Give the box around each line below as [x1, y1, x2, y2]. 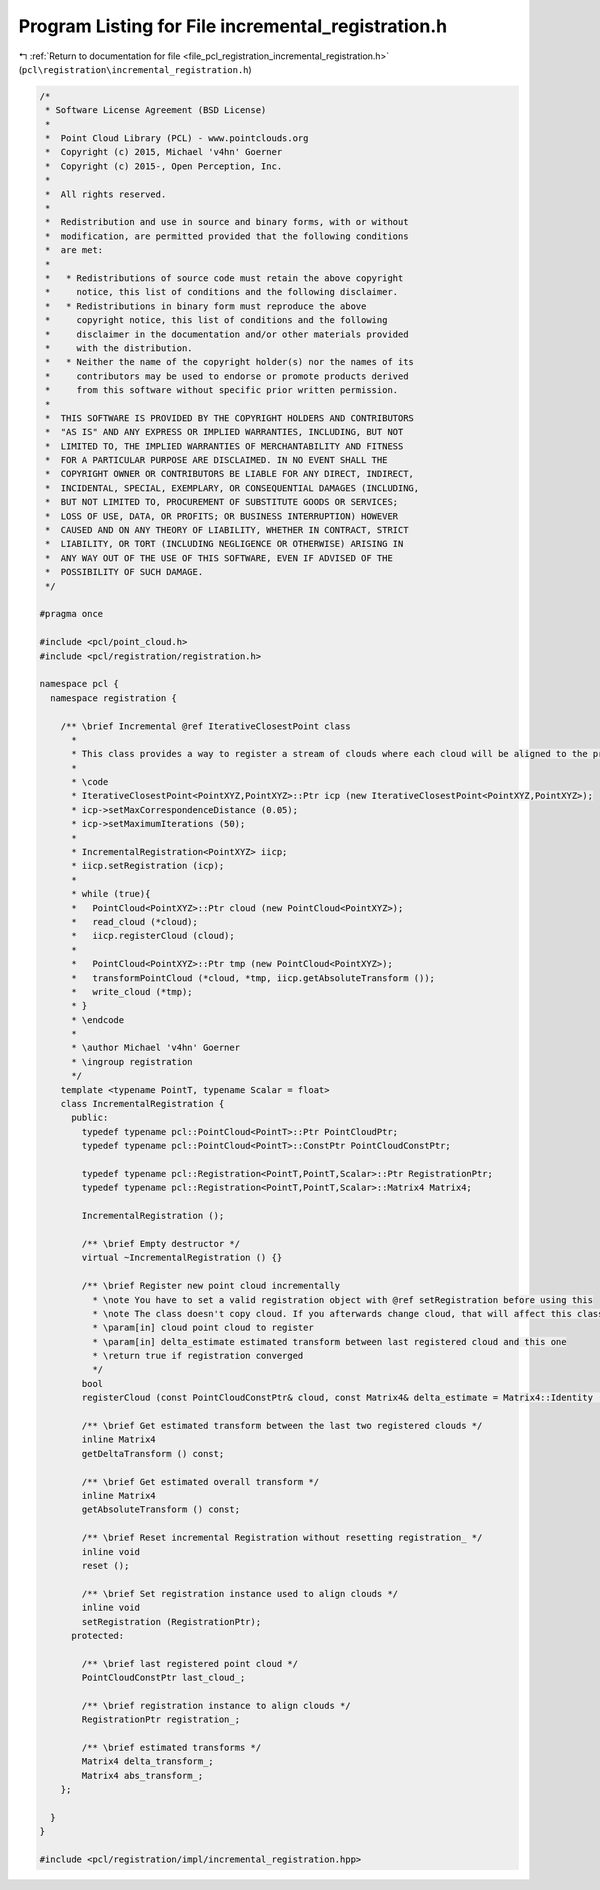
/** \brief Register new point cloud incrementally [81, 1280, 341, 1292]
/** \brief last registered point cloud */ [81, 1658, 299, 1669]
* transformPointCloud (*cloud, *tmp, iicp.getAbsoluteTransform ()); [71, 972, 435, 984]
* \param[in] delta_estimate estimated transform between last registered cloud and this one [91, 1336, 567, 1347]
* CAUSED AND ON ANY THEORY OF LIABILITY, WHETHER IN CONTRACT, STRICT [45, 525, 409, 536]
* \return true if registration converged [91, 1350, 304, 1362]
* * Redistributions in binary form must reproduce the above [45, 300, 367, 312]
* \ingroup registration [71, 1056, 194, 1067]
